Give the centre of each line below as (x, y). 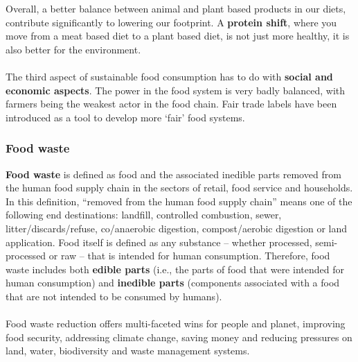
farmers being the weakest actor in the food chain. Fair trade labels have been (171, 104)
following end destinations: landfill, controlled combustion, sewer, (144, 215)
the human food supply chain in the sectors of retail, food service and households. (179, 188)
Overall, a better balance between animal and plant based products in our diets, (176, 8)
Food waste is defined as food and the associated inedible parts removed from (173, 174)
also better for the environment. (73, 49)
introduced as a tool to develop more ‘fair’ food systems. (125, 117)
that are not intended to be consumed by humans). (114, 296)
